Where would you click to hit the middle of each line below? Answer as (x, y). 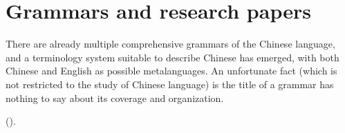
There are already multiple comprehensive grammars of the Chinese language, (170, 44)
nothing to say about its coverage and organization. (115, 98)
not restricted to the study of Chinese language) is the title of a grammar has (170, 84)
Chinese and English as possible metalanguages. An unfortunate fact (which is (171, 71)
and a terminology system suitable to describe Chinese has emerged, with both (172, 57)
